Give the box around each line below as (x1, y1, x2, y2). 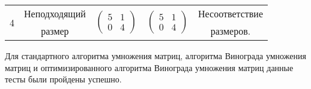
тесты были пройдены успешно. (5, 73, 122, 85)
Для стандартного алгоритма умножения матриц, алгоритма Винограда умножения (5, 50, 306, 62)
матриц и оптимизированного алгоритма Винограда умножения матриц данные (5, 61, 294, 73)
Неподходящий (24, 7, 86, 20)
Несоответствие (198, 7, 263, 20)
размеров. (210, 24, 251, 38)
